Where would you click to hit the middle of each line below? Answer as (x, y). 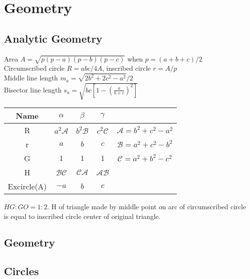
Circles (22, 271)
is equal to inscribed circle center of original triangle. (82, 216)
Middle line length (31, 78)
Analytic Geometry (53, 38)
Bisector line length (33, 89)
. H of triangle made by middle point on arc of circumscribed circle (147, 207)
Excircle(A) (27, 186)
